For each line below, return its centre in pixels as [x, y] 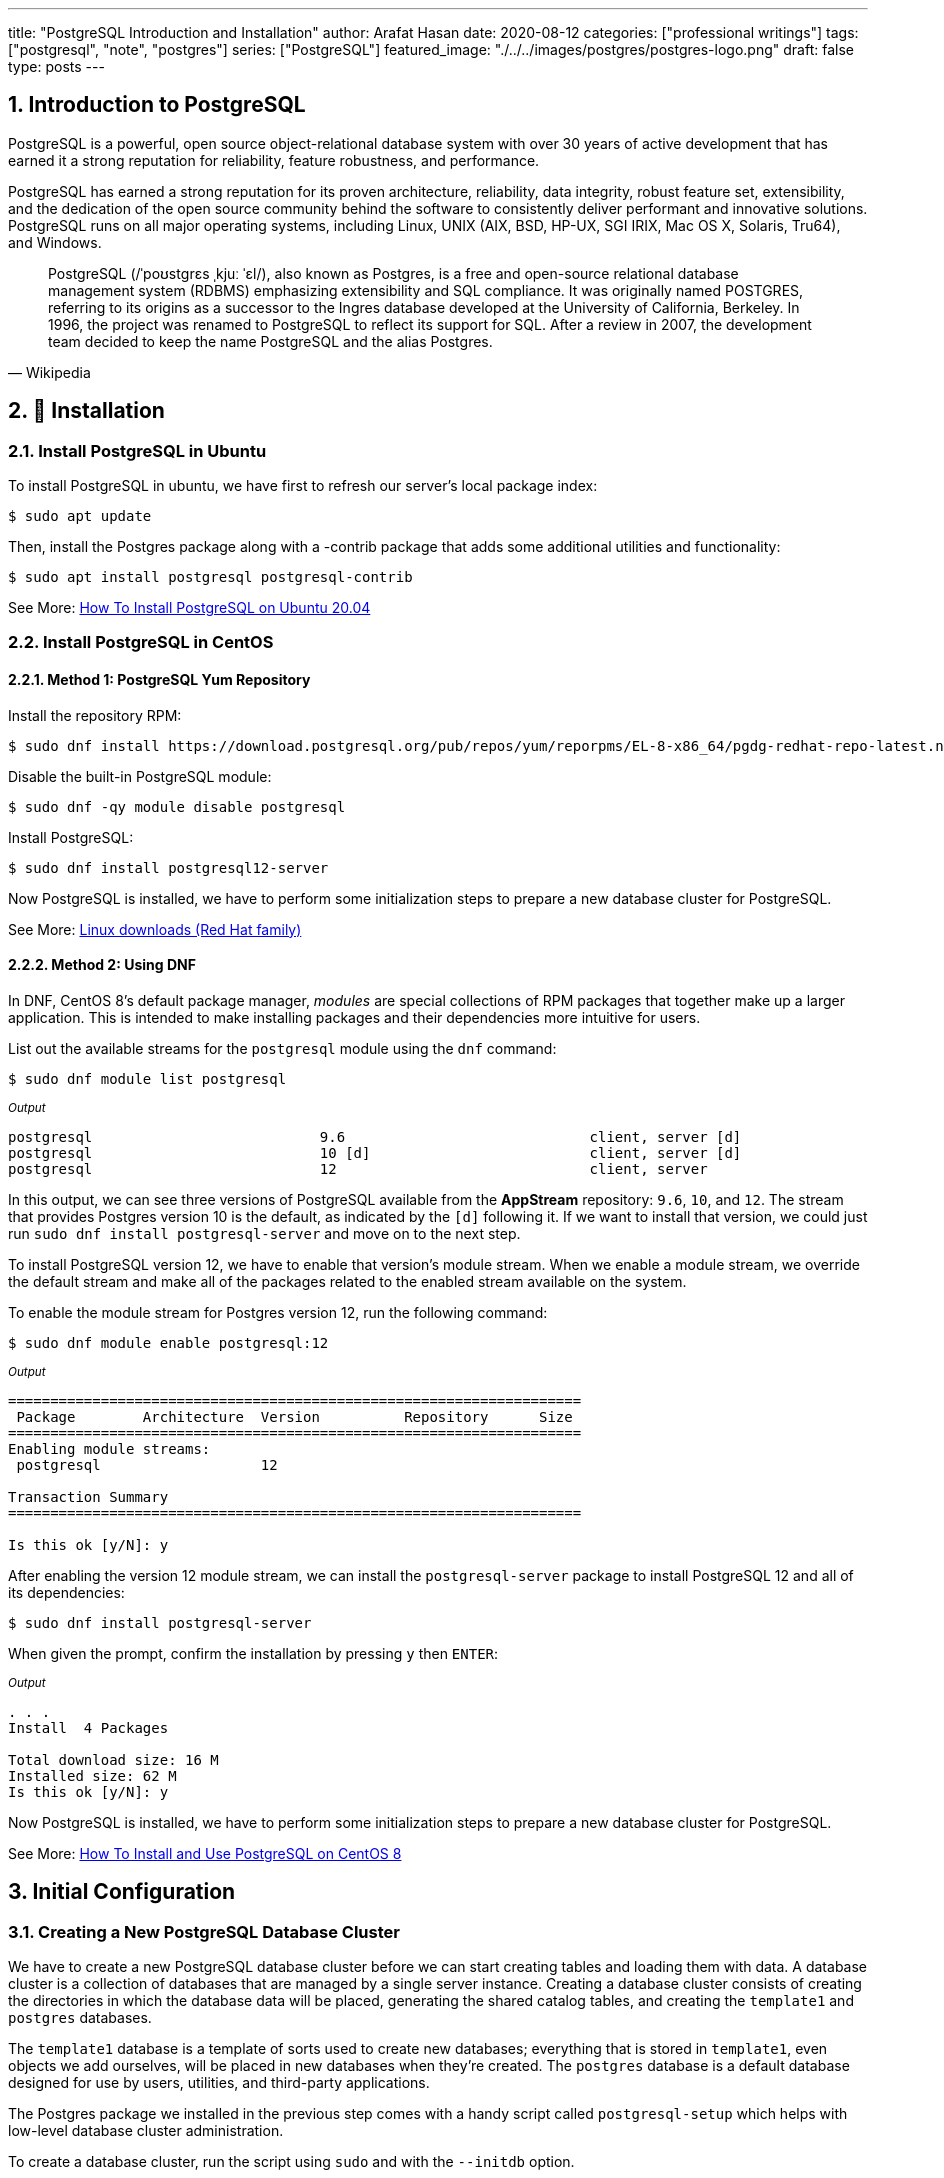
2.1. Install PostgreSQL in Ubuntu [137, 450]
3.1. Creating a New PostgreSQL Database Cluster [204, 1931]
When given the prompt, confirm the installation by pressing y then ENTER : [253, 1653]
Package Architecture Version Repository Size [294, 1416]
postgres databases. [80, 2018]
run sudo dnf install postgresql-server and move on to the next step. [264, 1233]
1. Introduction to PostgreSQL [157, 105]
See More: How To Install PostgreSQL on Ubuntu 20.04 [189, 608]
